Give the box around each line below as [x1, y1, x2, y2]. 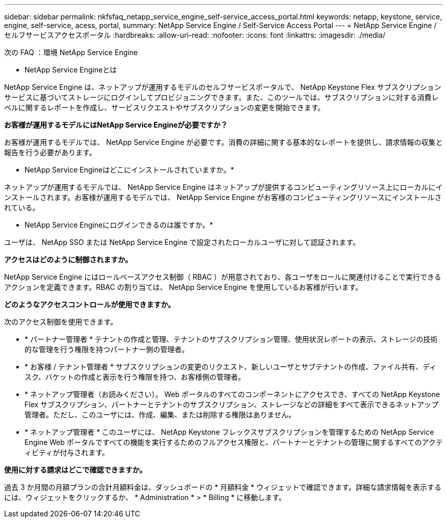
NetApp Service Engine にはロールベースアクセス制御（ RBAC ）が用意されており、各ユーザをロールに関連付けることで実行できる [4, 272, 441, 281]
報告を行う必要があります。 [4, 148, 96, 157]
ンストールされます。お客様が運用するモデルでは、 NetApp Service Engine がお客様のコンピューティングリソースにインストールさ [4, 193, 442, 202]
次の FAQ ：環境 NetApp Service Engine [4, 48, 138, 57]
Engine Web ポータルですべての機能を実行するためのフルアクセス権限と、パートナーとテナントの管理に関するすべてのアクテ [24, 438, 443, 446]
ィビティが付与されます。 [24, 448, 109, 457]
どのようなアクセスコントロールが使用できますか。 [4, 300, 176, 309]
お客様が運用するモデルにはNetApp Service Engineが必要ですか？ [4, 120, 228, 129]
